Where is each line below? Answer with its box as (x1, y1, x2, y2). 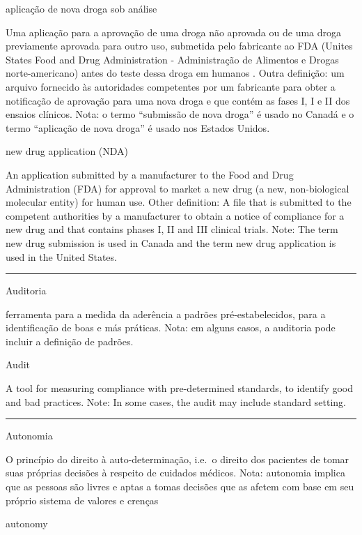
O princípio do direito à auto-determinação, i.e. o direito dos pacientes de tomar (6, 451, 349, 466)
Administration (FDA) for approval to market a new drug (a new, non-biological (6, 181, 349, 195)
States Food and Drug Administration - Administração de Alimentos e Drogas (6, 52, 339, 66)
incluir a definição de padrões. (6, 333, 134, 348)
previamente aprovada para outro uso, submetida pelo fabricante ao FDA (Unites (6, 38, 353, 53)
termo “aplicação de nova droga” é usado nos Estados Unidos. (6, 120, 270, 135)
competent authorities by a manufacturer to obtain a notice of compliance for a (6, 208, 345, 223)
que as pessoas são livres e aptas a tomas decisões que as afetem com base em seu (6, 479, 354, 494)
